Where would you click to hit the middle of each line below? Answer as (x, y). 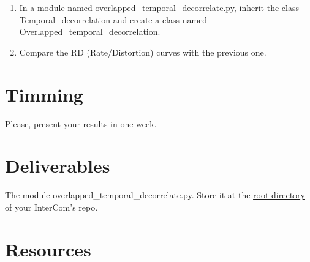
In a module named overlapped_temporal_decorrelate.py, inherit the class (159, 7)
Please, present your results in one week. (81, 123)
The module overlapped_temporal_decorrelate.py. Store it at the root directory (155, 195)
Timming (44, 94)
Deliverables (58, 166)
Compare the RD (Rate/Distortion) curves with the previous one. (143, 52)
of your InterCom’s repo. (51, 207)
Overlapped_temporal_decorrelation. (90, 32)
